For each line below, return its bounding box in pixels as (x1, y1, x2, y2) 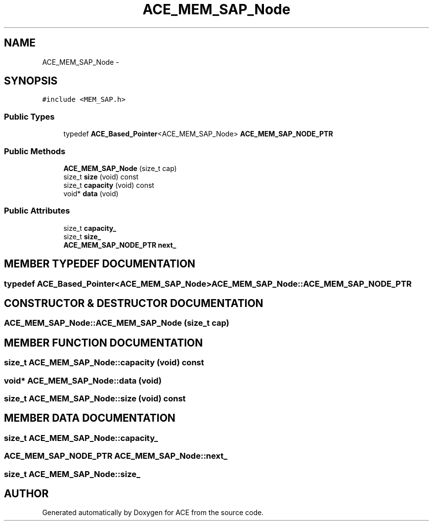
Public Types (4, 111, 55, 122)
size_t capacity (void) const (63, 180, 154, 189)
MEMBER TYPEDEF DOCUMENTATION (4, 258, 196, 270)
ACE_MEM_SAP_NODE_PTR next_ (63, 240, 176, 249)
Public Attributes (4, 206, 70, 216)
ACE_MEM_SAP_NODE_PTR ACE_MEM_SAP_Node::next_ (4, 451, 227, 461)
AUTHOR (4, 487, 49, 500)
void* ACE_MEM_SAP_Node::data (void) (4, 375, 162, 386)
